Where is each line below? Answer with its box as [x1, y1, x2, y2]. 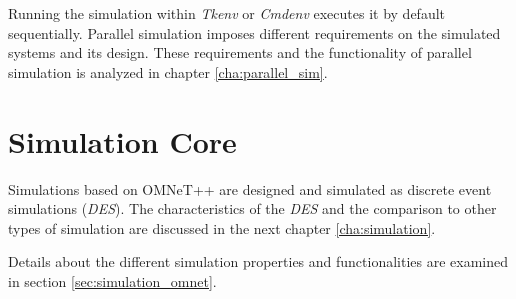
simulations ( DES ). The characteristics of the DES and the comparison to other [8, 198, 497, 219]
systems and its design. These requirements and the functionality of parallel [8, 42, 472, 63]
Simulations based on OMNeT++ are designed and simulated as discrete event [8, 178, 492, 199]
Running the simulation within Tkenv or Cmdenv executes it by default [8, 3, 446, 23]
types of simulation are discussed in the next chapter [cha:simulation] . [8, 217, 436, 238]
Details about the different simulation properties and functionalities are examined [8, 251, 509, 272]
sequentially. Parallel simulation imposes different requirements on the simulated [8, 22, 501, 43]
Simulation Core [8, 120, 237, 161]
